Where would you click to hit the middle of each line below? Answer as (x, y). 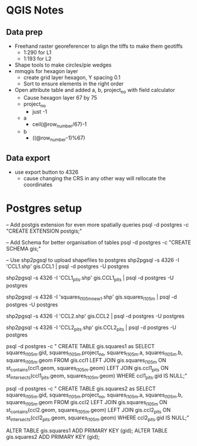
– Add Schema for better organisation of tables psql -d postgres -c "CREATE (98, 242)
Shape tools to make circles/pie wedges (63, 65)
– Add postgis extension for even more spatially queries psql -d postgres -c (98, 224)
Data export (28, 158)
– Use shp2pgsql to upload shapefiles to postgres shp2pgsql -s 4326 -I (93, 260)
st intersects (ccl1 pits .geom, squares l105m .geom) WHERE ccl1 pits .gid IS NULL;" (97, 376)
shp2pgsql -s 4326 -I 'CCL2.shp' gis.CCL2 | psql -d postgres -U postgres (96, 316)
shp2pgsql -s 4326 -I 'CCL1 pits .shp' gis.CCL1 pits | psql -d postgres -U (90, 278)
